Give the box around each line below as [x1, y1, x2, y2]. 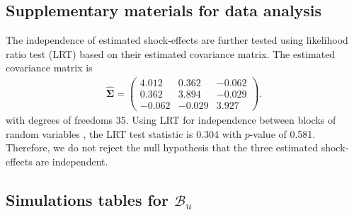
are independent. [35, 153, 108, 168]
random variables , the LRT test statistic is [6, 126, 193, 141]
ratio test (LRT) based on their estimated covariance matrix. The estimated [6, 46, 336, 61]
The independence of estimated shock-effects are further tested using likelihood [6, 33, 348, 47]
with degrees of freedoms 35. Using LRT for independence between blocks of [6, 112, 336, 127]
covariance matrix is [6, 60, 93, 75]
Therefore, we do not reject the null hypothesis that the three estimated [6, 140, 318, 155]
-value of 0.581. [249, 126, 316, 141]
